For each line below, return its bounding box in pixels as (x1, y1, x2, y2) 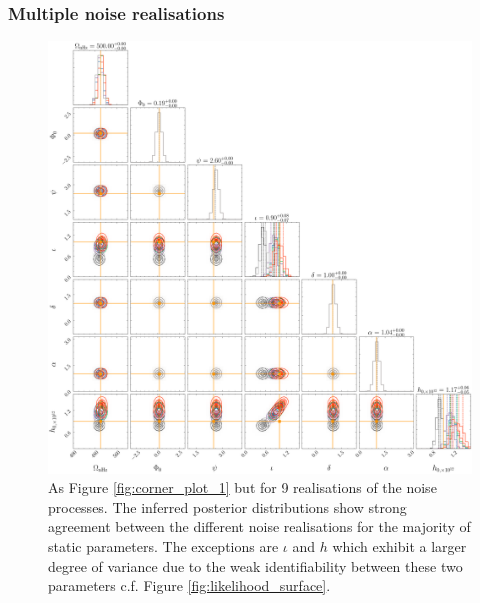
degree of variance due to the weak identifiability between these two (48, 555, 463, 576)
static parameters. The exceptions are (48, 536, 279, 557)
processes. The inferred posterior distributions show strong (48, 496, 407, 517)
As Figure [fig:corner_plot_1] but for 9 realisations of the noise (48, 477, 437, 498)
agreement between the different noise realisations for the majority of (48, 516, 471, 537)
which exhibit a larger (332, 536, 467, 557)
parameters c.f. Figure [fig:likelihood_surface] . (48, 575, 331, 596)
